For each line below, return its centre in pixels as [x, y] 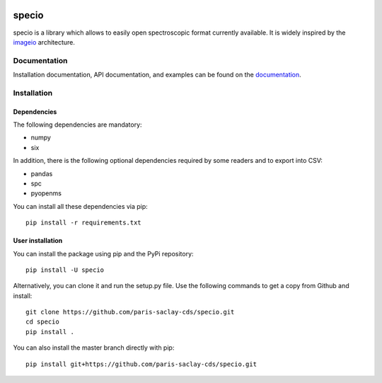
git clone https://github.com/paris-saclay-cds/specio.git [130, 312]
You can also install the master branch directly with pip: [94, 348]
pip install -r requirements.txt [83, 223]
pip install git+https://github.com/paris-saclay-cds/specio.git [141, 364]
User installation [38, 241]
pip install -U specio [65, 270]
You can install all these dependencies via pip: [80, 206]
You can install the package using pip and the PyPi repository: [103, 253]
